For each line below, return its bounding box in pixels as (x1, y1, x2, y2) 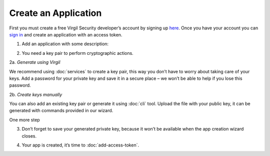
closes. (21, 133, 37, 139)
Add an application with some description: (21, 41, 109, 47)
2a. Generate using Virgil (9, 59, 60, 65)
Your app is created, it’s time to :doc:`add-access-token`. (21, 142, 139, 148)
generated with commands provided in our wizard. (9, 108, 113, 114)
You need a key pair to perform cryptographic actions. (21, 50, 133, 56)
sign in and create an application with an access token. (9, 31, 122, 37)
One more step (9, 117, 40, 123)
